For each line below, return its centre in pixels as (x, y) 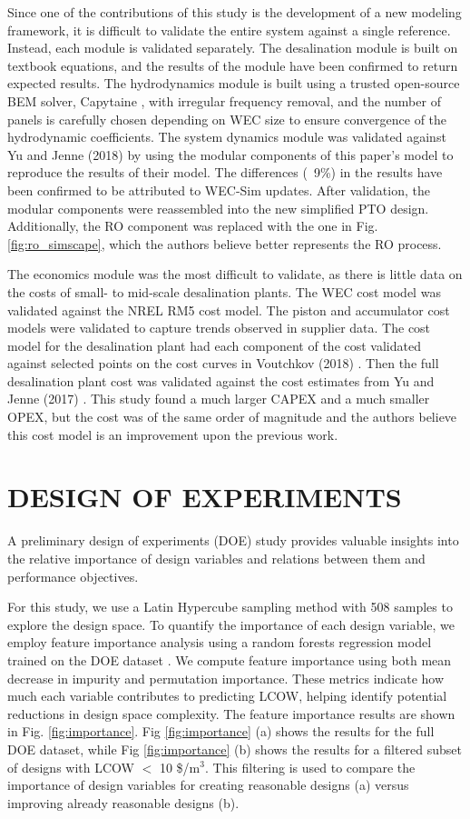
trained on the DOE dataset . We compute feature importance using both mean (230, 659)
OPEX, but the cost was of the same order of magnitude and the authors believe (232, 417)
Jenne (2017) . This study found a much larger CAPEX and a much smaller (219, 399)
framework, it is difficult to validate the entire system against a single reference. (229, 30)
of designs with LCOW (71, 767)
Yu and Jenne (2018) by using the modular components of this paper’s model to (230, 154)
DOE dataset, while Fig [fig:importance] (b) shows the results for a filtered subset (235, 749)
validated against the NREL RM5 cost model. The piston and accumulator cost (229, 310)
